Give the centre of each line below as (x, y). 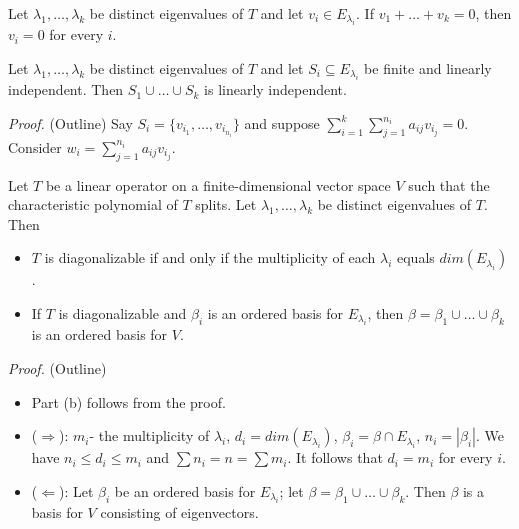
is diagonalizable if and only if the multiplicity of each (210, 257)
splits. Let (226, 204)
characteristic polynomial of (93, 204)
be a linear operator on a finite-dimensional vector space (218, 184)
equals (415, 257)
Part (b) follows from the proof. (128, 401)
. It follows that (335, 457)
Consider (35, 146)
